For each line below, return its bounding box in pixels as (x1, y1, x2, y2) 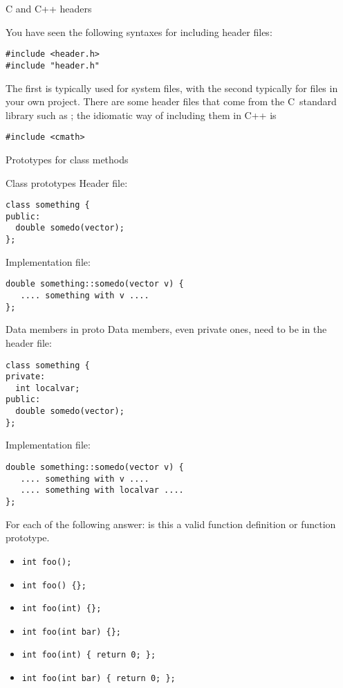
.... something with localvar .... (20, 485, 184, 496)
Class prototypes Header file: (6, 175, 128, 190)
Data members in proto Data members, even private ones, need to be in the (6, 322, 327, 336)
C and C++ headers (6, 1, 92, 15)
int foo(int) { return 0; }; (21, 650, 156, 660)
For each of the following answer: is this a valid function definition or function (6, 516, 336, 531)
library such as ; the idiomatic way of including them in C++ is (6, 107, 277, 122)
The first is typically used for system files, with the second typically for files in (6, 80, 338, 95)
